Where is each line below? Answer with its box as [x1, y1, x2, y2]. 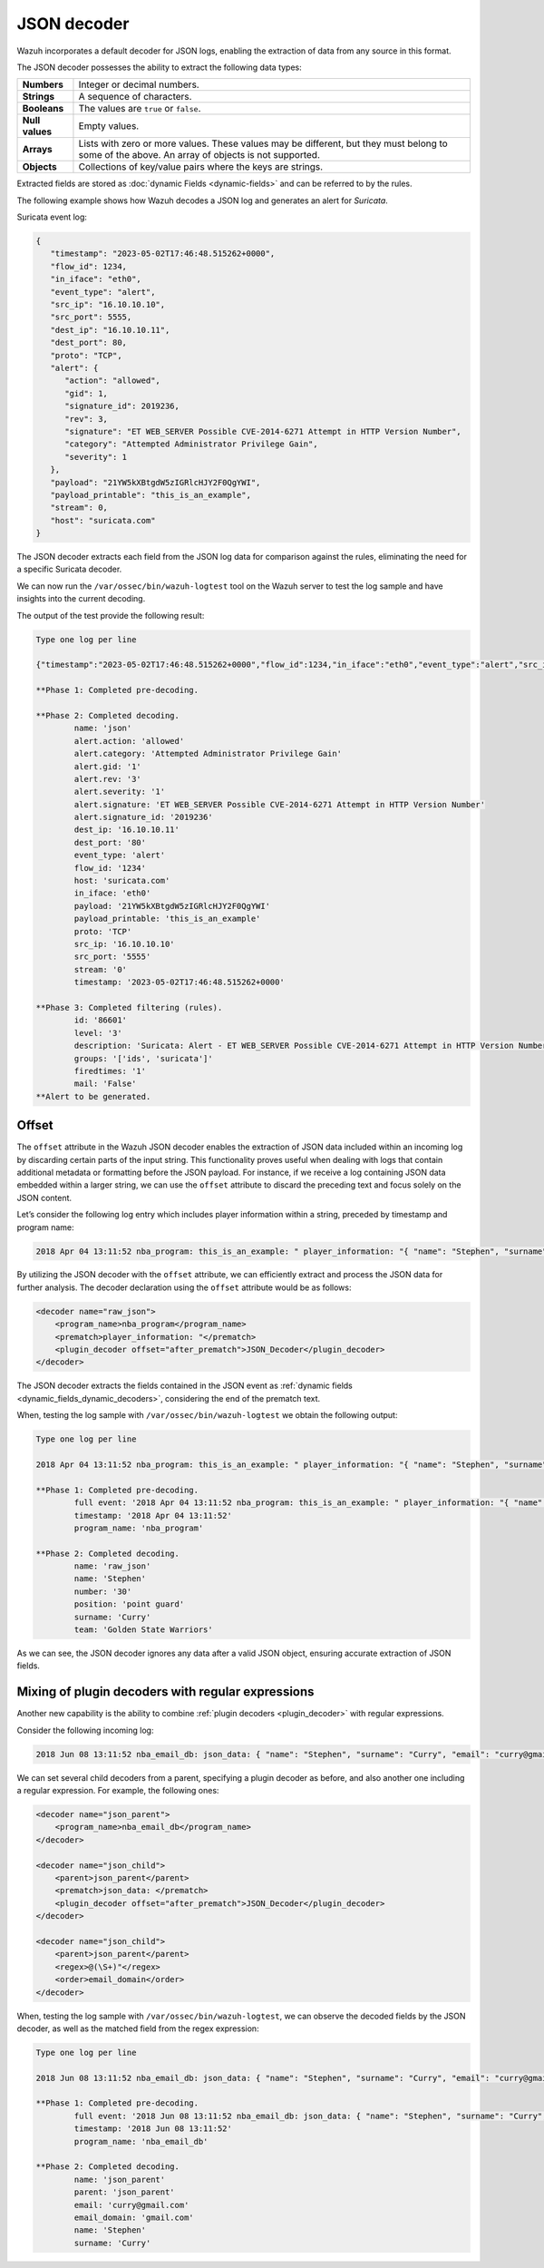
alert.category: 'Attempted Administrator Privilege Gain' [73, 748, 343, 759]
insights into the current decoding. [16, 593, 146, 604]
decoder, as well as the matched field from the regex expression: [16, 2023, 259, 2034]
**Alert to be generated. [35, 1091, 151, 1101]
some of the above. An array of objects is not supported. [78, 149, 321, 161]
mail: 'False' [73, 1079, 137, 1089]
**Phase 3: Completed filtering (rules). [35, 1002, 223, 1012]
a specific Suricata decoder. [16, 563, 122, 575]
